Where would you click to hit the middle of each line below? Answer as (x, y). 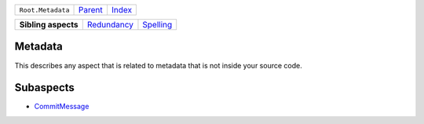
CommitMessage (62, 107)
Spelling (157, 25)
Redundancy (110, 25)
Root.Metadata (44, 10)
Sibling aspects (49, 25)
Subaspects (44, 88)
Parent (90, 10)
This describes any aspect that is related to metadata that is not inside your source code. (158, 65)
